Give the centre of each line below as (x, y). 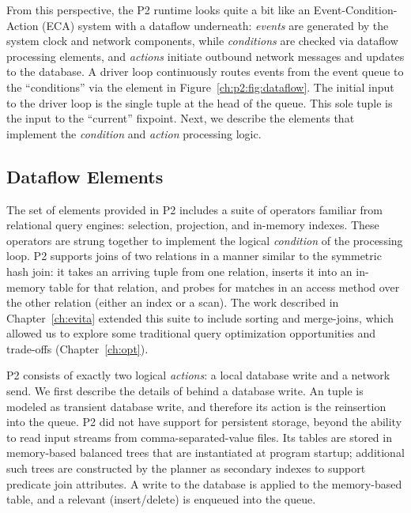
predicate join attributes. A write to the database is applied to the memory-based (204, 483)
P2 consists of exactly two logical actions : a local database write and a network (198, 375)
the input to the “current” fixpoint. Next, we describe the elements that (181, 118)
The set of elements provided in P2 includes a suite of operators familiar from (194, 209)
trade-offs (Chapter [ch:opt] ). (77, 348)
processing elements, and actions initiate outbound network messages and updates (205, 56)
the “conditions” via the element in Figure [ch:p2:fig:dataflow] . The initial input (200, 87)
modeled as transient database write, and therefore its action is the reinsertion (196, 406)
